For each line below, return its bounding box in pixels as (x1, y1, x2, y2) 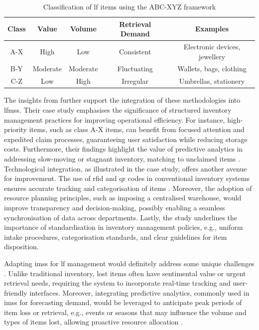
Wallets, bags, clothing (177, 63, 247, 74)
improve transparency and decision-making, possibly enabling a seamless (4, 202, 225, 212)
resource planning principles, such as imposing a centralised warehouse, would (4, 192, 242, 203)
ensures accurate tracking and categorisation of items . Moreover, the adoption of (4, 182, 252, 193)
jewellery (198, 51, 226, 61)
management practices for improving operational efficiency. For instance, (4, 114, 225, 125)
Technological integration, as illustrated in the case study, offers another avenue (4, 163, 247, 173)
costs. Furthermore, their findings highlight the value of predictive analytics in (4, 144, 243, 154)
